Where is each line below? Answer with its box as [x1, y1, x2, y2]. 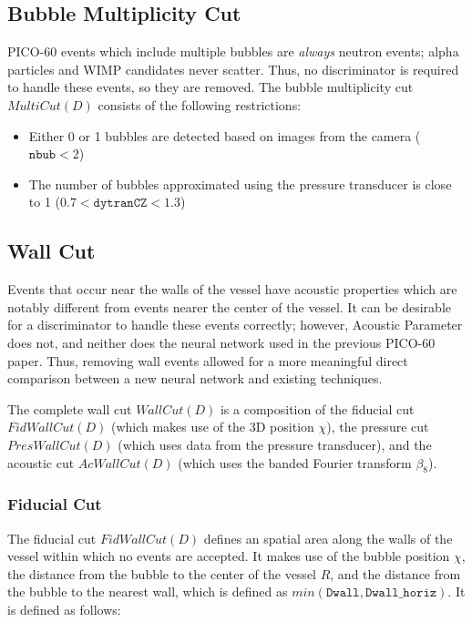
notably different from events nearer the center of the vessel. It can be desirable [7, 297, 451, 316]
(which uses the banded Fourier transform [178, 453, 412, 472]
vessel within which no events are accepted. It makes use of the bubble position [7, 546, 450, 566]
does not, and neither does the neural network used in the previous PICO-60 [7, 332, 436, 352]
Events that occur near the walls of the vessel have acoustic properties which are [7, 280, 457, 299]
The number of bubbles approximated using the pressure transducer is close [28, 174, 452, 193]
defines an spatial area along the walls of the [203, 528, 453, 547]
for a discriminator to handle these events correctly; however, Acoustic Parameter [7, 315, 463, 334]
